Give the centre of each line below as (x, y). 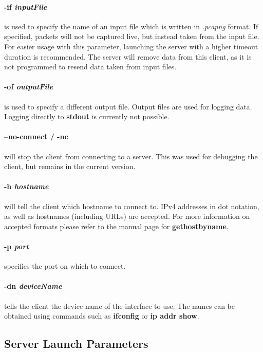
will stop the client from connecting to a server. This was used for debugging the (131, 156)
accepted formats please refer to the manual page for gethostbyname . (116, 226)
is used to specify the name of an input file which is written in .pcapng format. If (131, 26)
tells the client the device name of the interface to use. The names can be (119, 305)
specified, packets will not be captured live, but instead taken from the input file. (132, 36)
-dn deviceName (33, 286)
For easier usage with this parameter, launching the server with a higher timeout (131, 46)
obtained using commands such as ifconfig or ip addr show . (102, 316)
